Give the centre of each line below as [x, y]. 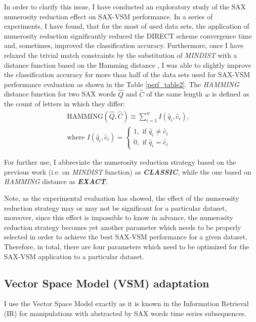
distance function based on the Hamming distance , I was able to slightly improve [128, 65]
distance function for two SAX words [60, 94]
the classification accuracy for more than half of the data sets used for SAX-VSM [127, 74]
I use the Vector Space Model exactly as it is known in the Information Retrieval [127, 303]
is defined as [231, 94]
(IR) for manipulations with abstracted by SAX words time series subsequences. [125, 313]
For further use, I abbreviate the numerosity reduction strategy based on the [120, 162]
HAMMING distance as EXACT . [56, 181]
